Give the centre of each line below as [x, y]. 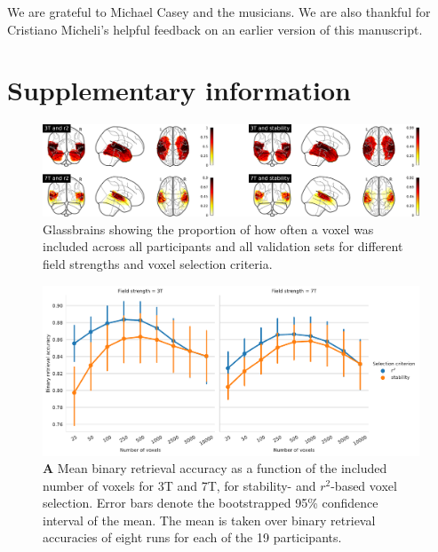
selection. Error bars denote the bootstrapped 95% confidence [211, 503]
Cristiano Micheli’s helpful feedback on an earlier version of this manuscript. [215, 29]
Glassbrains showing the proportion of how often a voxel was [208, 229]
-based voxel [364, 485]
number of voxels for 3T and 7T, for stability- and [179, 485]
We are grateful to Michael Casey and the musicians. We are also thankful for [219, 12]
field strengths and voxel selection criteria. [158, 264]
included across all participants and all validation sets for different [223, 246]
